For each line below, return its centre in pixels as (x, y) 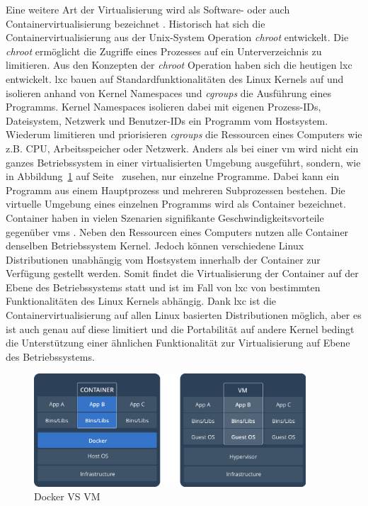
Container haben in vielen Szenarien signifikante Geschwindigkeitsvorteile (165, 217)
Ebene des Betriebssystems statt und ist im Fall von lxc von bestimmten (163, 287)
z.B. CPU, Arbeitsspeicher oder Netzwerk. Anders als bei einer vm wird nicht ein (182, 148)
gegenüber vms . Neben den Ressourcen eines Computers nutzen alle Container (177, 231)
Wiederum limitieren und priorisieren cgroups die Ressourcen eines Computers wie (184, 134)
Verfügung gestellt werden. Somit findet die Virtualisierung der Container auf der (182, 273)
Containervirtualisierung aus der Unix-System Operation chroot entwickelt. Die (177, 37)
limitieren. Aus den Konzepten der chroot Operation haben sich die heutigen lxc (179, 65)
